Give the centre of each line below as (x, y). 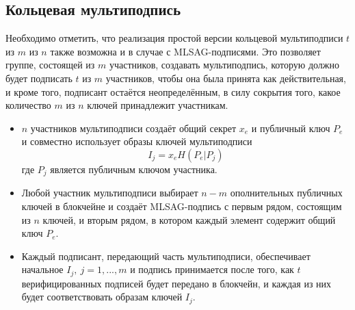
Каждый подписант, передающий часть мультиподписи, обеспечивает (166, 256)
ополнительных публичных (286, 193)
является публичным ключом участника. (134, 169)
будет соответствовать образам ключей (102, 297)
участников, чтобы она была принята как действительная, (226, 78)
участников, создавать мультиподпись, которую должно (224, 65)
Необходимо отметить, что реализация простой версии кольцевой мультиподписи (174, 38)
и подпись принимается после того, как (212, 269)
